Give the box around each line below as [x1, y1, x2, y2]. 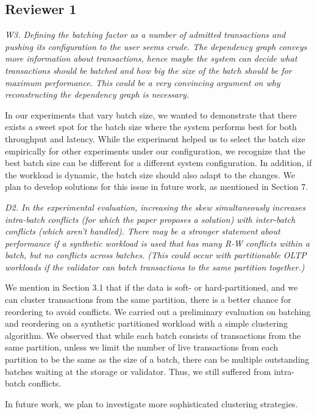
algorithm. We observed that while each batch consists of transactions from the [5, 329, 301, 341]
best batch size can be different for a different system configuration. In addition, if [5, 156, 312, 169]
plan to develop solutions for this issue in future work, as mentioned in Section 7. [5, 180, 308, 193]
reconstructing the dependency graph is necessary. [5, 88, 190, 101]
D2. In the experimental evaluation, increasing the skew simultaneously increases [5, 200, 305, 213]
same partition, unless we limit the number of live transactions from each [5, 341, 279, 354]
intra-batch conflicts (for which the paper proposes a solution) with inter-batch [5, 212, 296, 225]
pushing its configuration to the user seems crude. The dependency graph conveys [5, 40, 307, 53]
